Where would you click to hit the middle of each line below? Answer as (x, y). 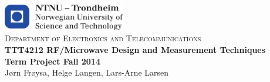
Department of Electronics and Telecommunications (103, 38)
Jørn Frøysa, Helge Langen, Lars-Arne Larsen (87, 72)
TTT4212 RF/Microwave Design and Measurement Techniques (135, 49)
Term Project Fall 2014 (53, 61)
